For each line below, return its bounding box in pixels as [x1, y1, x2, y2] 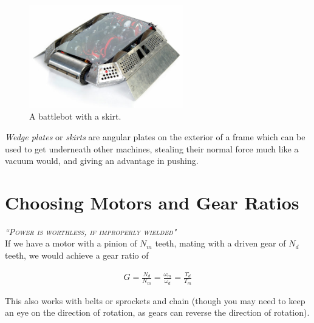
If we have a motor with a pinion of [5, 237, 137, 250]
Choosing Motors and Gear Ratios [5, 189, 299, 214]
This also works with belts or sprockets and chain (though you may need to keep [5, 294, 305, 307]
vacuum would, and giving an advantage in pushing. [5, 154, 199, 167]
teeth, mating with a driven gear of [155, 237, 286, 250]
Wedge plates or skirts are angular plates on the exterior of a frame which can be [5, 130, 305, 143]
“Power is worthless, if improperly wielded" [5, 225, 177, 237]
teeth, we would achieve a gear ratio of [5, 249, 149, 262]
